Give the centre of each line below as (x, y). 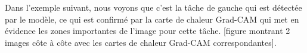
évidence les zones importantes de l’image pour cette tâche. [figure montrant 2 (148, 31)
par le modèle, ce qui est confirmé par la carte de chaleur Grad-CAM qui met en (152, 19)
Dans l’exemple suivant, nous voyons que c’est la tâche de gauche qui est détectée (153, 7)
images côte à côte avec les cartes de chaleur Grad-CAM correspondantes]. (141, 42)
